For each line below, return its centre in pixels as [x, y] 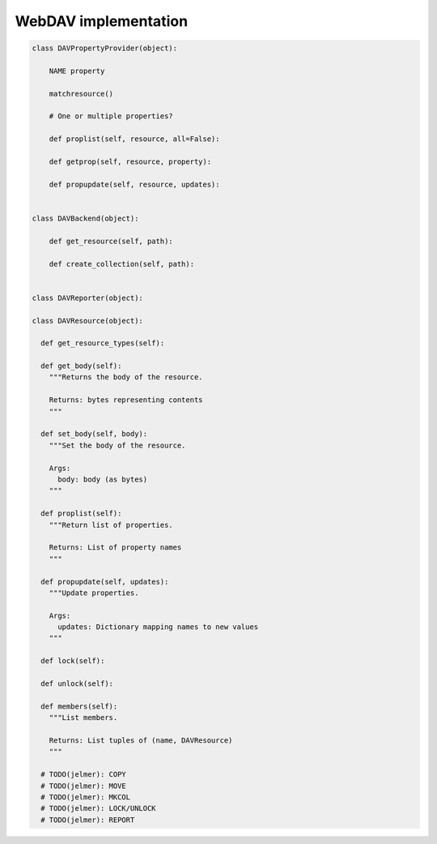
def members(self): [79, 706]
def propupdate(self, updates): [105, 581]
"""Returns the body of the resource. [126, 377]
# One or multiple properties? [111, 116]
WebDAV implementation [102, 21]
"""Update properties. [94, 593]
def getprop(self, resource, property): [130, 162]
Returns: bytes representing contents [126, 400]
